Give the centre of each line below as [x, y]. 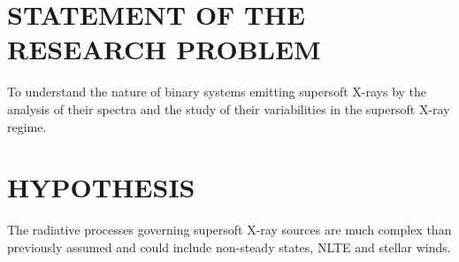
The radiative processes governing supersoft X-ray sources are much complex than [229, 230]
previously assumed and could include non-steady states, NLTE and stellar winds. [229, 247]
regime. [27, 126]
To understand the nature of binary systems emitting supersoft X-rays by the [217, 92]
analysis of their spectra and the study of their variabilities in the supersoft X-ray [229, 108]
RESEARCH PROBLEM [164, 49]
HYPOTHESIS [101, 187]
